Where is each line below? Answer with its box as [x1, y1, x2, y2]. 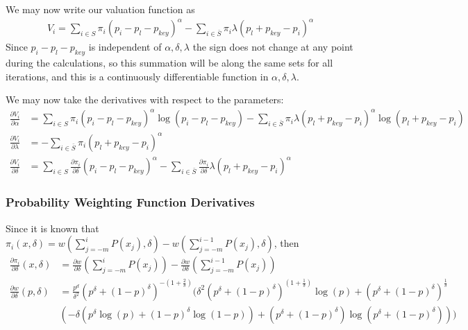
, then [274, 236, 299, 250]
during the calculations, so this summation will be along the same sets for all [6, 55, 333, 69]
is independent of [88, 40, 162, 54]
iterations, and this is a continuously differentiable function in [6, 69, 269, 83]
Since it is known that [6, 220, 99, 235]
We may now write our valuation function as [6, 2, 195, 16]
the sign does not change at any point [192, 40, 353, 54]
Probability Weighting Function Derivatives [6, 193, 255, 211]
